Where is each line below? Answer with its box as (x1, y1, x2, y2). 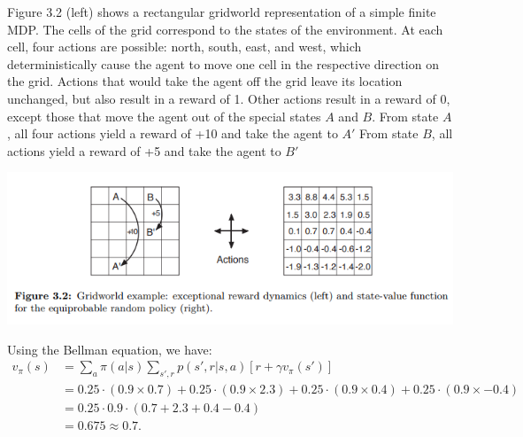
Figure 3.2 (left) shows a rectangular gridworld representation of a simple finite (7, 3, 436, 20)
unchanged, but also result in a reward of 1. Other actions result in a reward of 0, (7, 89, 450, 107)
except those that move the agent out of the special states (7, 106, 321, 125)
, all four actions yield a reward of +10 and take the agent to (7, 124, 338, 143)
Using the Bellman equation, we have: (7, 339, 212, 358)
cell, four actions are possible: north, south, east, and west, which (7, 37, 362, 56)
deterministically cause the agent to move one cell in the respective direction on (7, 54, 439, 73)
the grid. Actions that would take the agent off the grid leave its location (7, 72, 403, 90)
